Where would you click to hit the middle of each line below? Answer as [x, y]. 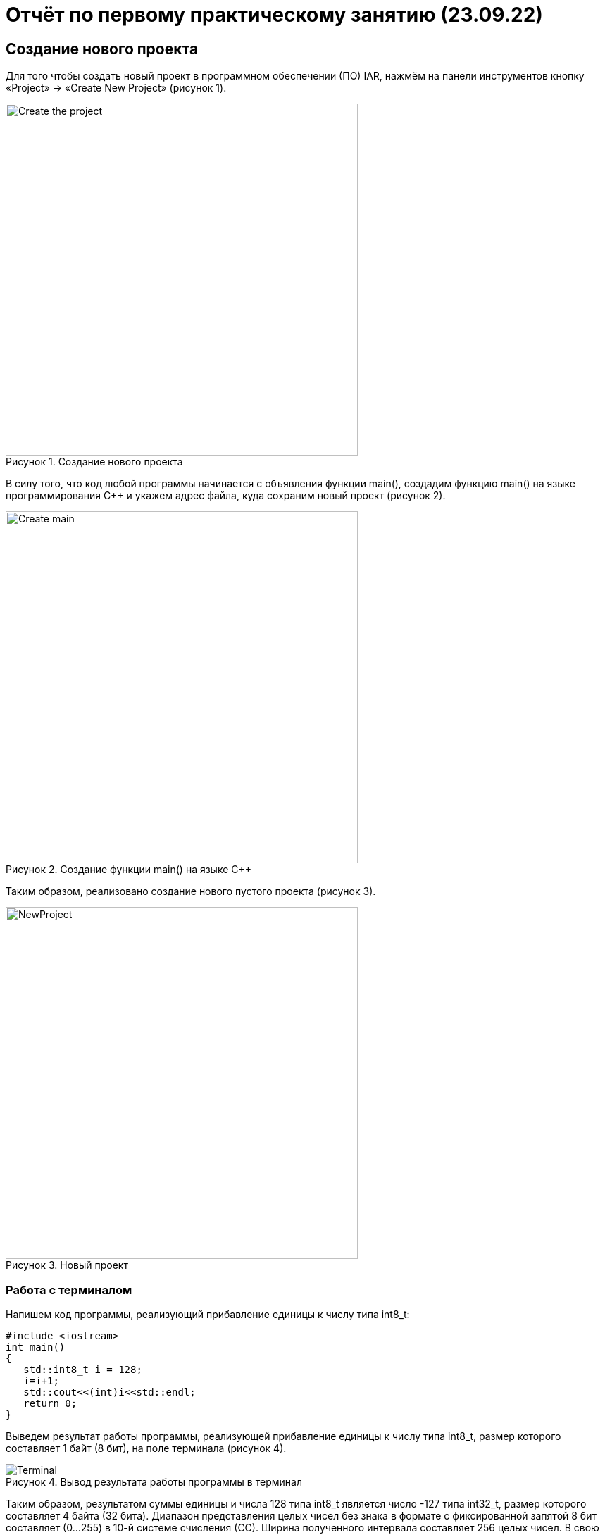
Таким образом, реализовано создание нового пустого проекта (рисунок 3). [191, 891]
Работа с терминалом [69, 1290]
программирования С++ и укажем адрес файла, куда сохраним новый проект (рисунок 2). [226, 496]
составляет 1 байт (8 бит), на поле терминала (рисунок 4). [146, 1448]
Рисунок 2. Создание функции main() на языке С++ [129, 870]
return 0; [50, 1403]
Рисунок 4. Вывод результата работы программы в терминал [154, 1481]
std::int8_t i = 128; [83, 1369]
